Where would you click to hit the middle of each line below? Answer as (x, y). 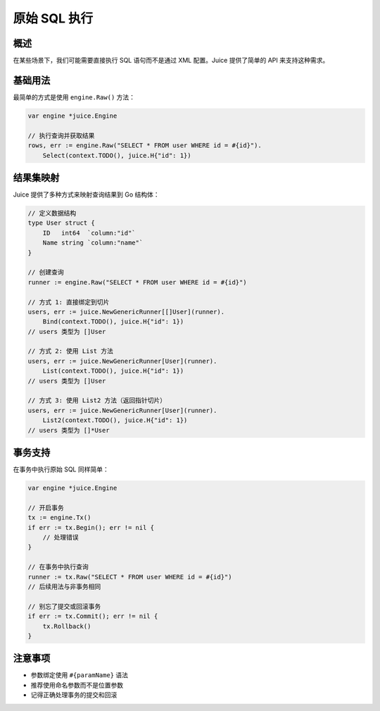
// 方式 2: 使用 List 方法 (71, 351)
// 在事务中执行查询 (58, 567)
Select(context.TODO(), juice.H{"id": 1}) (117, 155)
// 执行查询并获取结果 (61, 135)
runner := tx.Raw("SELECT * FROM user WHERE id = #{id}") (130, 577)
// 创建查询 (46, 272)
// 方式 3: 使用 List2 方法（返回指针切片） (97, 401)
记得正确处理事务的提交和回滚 (74, 695)
